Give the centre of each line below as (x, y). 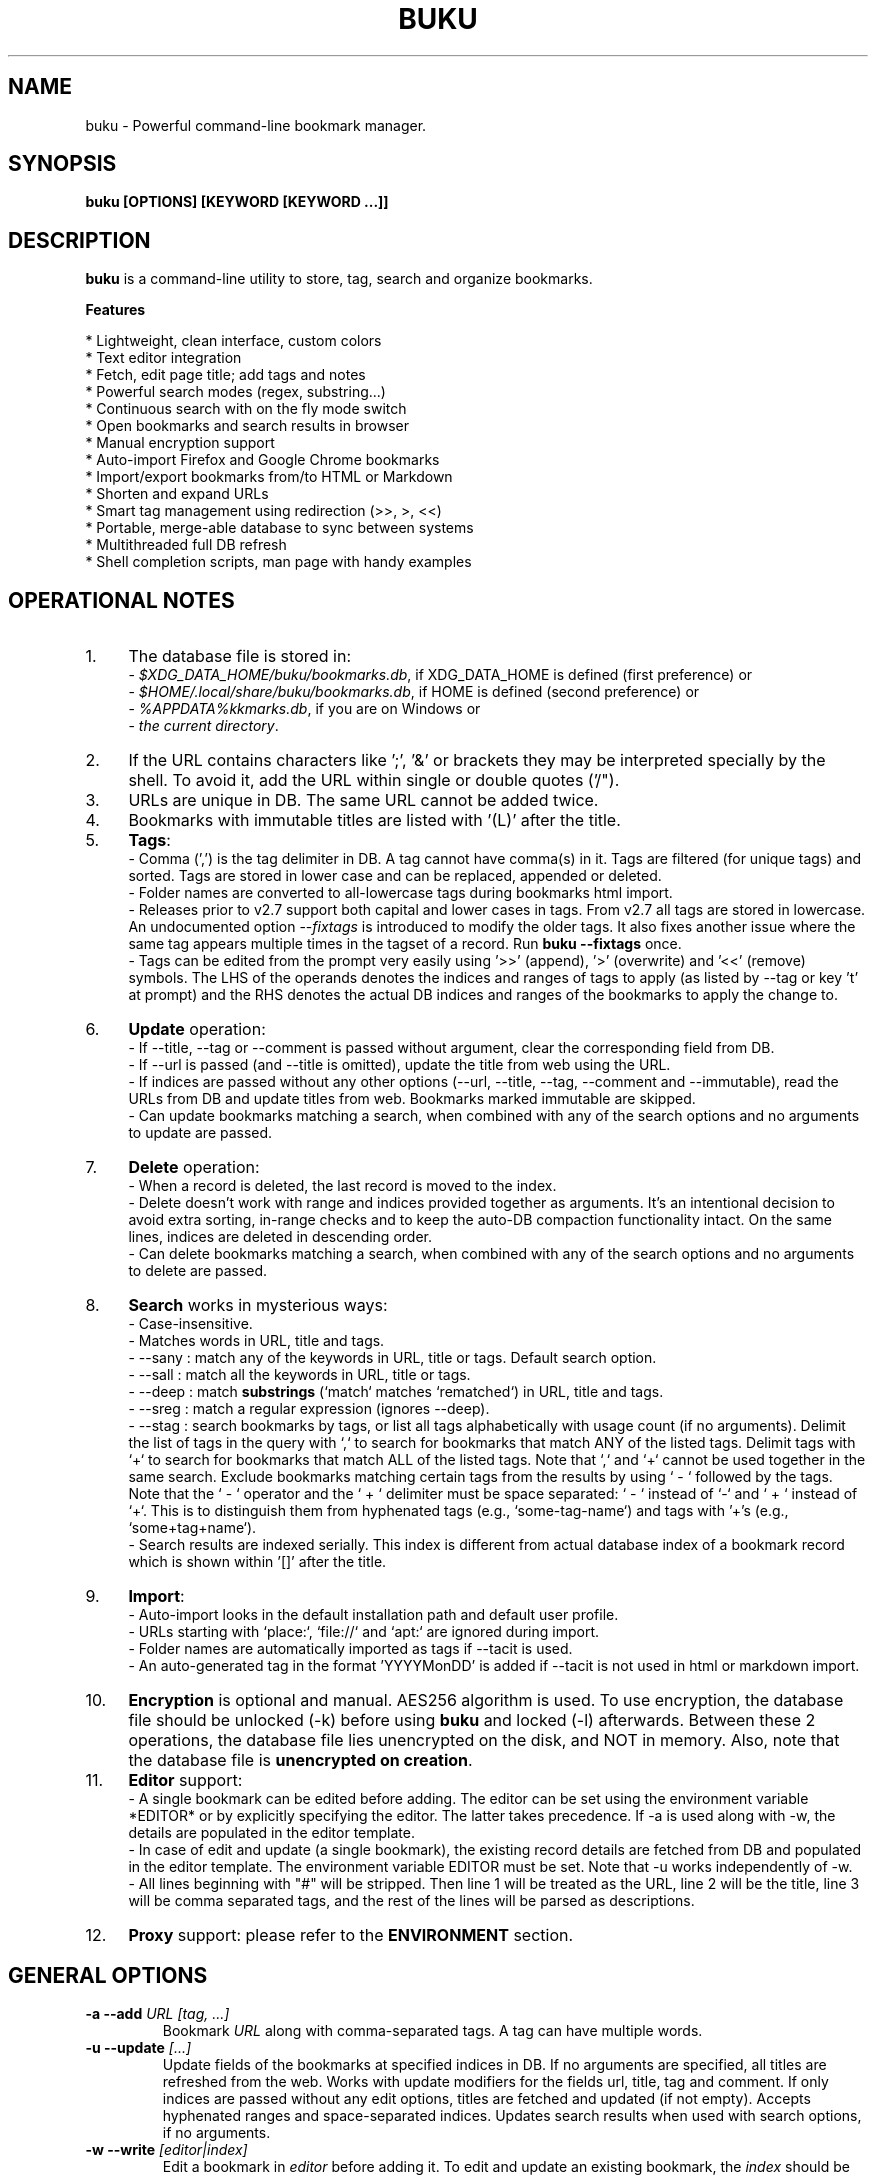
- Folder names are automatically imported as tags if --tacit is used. (350, 1649)
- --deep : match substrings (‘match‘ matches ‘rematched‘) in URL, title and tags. (396, 1392)
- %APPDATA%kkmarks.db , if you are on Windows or (304, 709)
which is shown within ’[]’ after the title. (257, 1562)
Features (115, 310)
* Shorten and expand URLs (177, 494)
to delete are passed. (198, 1271)
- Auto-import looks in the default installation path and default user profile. (373, 1615)
